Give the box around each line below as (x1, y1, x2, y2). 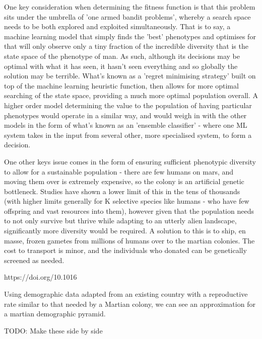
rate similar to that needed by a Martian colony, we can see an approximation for (4, 298, 255, 309)
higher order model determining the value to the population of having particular (4, 100, 252, 110)
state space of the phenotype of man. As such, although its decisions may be (4, 50, 240, 61)
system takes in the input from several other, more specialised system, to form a (4, 129, 252, 140)
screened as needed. (4, 255, 64, 265)
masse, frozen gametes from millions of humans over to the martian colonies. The (4, 235, 255, 245)
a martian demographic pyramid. (4, 308, 106, 319)
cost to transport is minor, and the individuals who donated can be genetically (4, 245, 247, 256)
